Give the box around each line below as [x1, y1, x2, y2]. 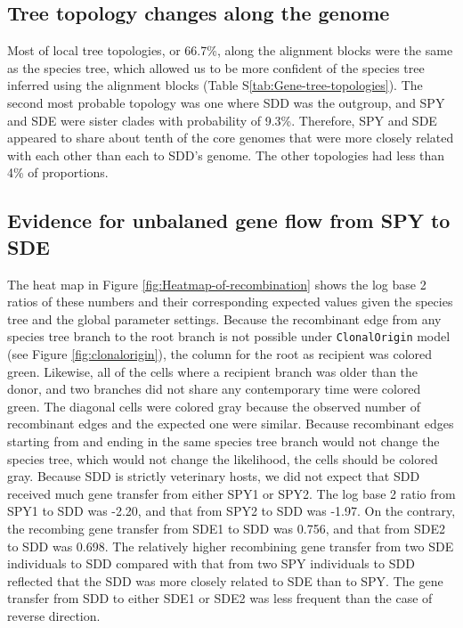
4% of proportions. [7, 163, 109, 182]
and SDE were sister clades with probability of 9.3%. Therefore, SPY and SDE [7, 110, 437, 129]
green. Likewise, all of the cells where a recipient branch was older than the [7, 362, 418, 380]
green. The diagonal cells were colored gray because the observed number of [7, 396, 420, 415]
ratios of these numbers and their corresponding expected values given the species [7, 292, 453, 311]
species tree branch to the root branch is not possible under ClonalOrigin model [7, 327, 451, 346]
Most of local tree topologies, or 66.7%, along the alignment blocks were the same [7, 41, 453, 60]
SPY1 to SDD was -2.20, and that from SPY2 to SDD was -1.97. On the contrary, [7, 502, 456, 520]
